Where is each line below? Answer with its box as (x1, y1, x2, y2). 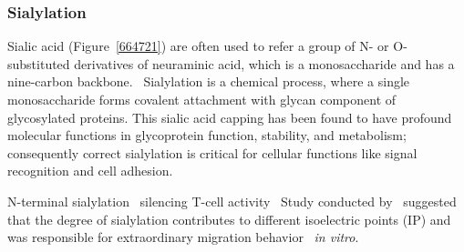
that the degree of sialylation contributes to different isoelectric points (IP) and (7, 209, 451, 228)
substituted (7, 54, 70, 73)
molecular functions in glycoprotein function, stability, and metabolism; (7, 126, 407, 145)
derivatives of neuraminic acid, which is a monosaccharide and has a (74, 54, 455, 73)
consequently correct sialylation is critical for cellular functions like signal (7, 143, 418, 162)
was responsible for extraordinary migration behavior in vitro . (7, 227, 359, 247)
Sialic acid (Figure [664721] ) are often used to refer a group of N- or (7, 36, 389, 55)
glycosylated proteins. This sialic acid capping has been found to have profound (7, 107, 452, 126)
